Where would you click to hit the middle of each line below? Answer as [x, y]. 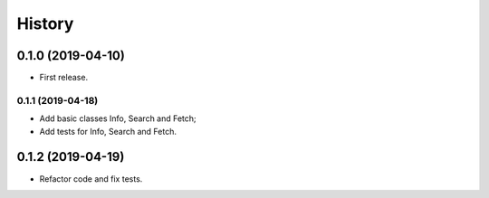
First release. [64, 78]
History [45, 24]
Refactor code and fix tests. [91, 179]
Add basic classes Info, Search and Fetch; [118, 118]
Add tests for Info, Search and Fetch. [108, 131]
